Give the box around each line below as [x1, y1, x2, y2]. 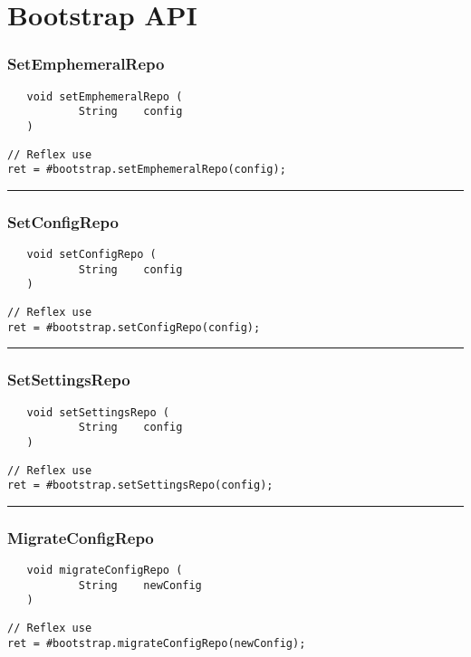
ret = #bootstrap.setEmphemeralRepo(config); [7, 163, 286, 176]
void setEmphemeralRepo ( [26, 90, 183, 103]
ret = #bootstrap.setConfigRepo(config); [7, 320, 261, 334]
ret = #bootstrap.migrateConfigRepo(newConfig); [7, 636, 306, 650]
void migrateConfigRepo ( [26, 564, 183, 577]
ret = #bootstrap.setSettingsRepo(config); [7, 479, 274, 492]
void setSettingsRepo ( [26, 405, 169, 419]
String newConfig [78, 578, 202, 592]
